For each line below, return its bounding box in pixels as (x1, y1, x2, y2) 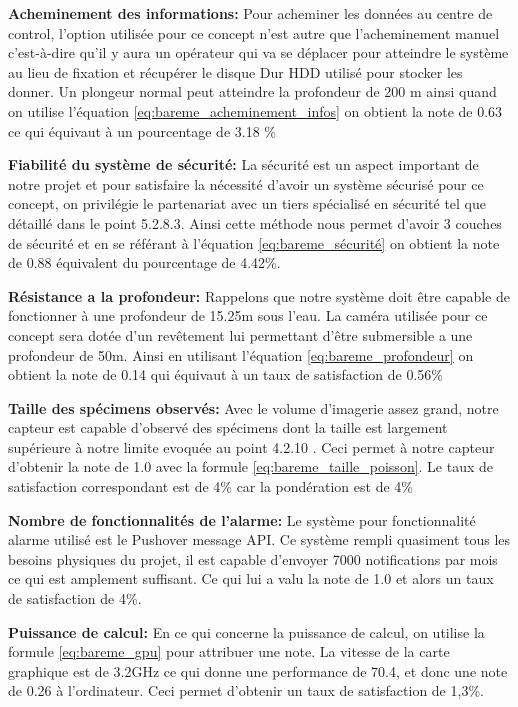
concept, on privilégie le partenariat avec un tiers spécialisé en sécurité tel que (8, 193, 487, 214)
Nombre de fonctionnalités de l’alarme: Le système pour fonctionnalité (8, 509, 476, 530)
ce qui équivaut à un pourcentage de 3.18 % (8, 120, 276, 141)
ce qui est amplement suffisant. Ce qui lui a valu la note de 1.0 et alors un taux (8, 568, 494, 589)
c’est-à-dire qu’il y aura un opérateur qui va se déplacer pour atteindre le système (8, 42, 509, 63)
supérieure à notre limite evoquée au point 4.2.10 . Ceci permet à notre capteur (8, 436, 495, 457)
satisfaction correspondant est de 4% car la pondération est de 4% (8, 476, 413, 497)
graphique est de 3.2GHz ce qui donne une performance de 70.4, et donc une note (8, 660, 508, 681)
